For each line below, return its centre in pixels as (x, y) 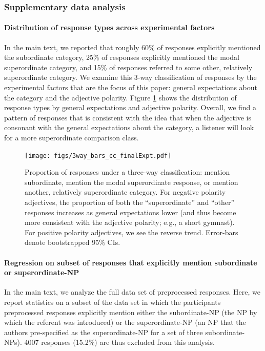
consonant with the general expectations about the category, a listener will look (129, 127)
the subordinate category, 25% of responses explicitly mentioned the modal (122, 57)
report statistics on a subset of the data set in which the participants (113, 302)
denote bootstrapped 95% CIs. (73, 242)
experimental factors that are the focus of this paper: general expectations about (131, 87)
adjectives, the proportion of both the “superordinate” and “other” (130, 202)
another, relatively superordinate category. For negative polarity (125, 192)
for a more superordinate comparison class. (72, 137)
